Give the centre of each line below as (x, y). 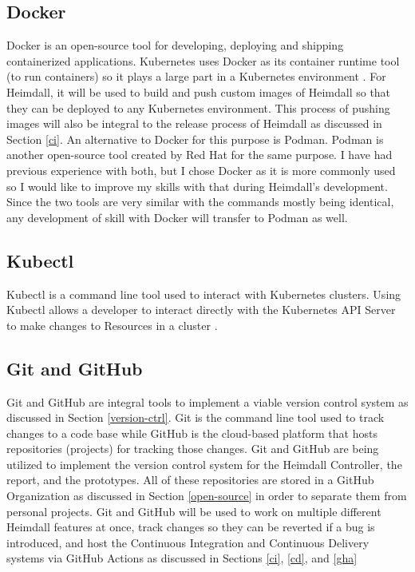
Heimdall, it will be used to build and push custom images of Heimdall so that (199, 91)
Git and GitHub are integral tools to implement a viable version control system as (207, 401)
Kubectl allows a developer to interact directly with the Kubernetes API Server (201, 310)
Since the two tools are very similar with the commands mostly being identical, (200, 202)
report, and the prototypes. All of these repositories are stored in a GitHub (190, 480)
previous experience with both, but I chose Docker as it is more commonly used (201, 170)
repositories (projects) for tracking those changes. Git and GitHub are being (193, 449)
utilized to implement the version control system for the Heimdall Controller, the (204, 464)
